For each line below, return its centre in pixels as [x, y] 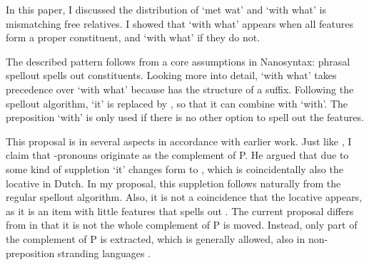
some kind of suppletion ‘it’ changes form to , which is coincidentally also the [175, 168]
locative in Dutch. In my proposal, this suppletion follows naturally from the [173, 183]
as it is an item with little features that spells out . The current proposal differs [180, 211]
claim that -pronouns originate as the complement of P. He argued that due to [177, 155]
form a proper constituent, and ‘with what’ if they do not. [133, 37]
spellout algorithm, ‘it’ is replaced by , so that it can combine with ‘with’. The [177, 103]
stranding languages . [104, 253]
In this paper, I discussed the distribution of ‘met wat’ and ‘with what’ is [166, 9]
